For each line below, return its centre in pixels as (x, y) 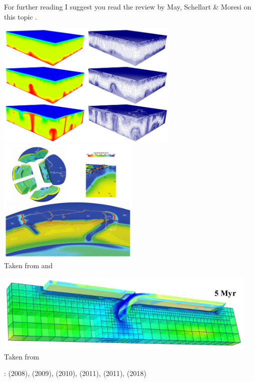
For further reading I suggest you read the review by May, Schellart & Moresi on (128, 7)
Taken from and (28, 265)
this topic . (21, 16)
